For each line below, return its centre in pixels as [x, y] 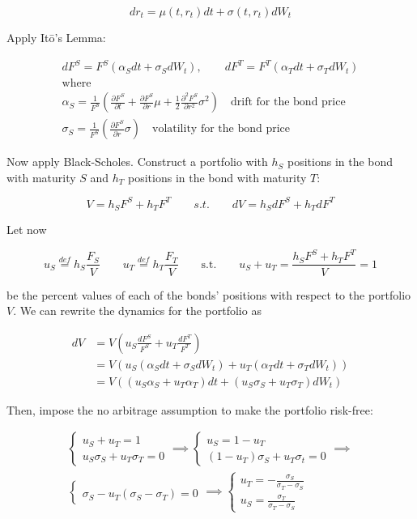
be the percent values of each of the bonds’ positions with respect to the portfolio [209, 294]
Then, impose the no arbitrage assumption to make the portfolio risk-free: [190, 409]
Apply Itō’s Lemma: [56, 37]
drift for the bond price [288, 102]
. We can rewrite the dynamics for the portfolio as [137, 311]
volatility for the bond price [221, 129]
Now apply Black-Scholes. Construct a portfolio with [137, 162]
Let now [27, 230]
